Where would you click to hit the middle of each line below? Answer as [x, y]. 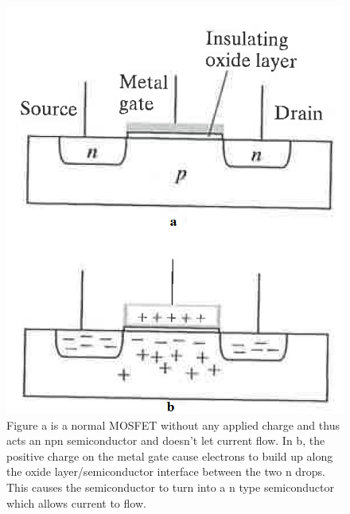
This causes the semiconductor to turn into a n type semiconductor [170, 487]
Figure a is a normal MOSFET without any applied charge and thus [173, 424]
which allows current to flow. [76, 502]
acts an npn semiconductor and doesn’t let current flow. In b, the [166, 440]
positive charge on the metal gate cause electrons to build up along [170, 456]
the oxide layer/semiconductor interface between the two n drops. [166, 471]
